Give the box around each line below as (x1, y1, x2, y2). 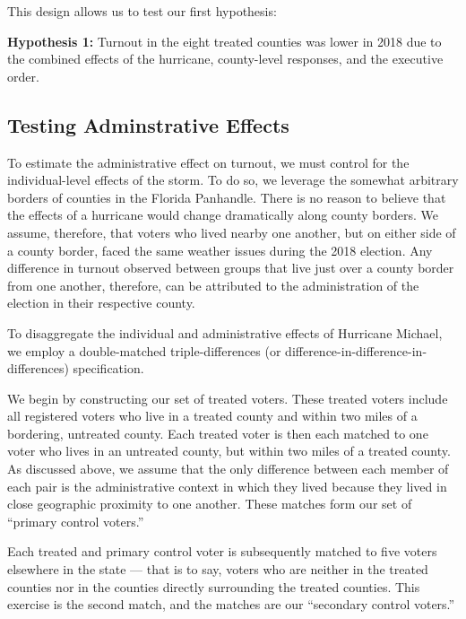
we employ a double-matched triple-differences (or (7, 341, 281, 360)
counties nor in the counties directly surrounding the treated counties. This (7, 577, 420, 596)
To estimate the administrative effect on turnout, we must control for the (7, 153, 410, 171)
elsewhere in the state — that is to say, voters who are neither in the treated (7, 560, 428, 579)
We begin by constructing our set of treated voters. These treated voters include (7, 388, 448, 407)
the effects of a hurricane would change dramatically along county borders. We (7, 205, 439, 224)
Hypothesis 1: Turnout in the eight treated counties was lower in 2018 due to (7, 31, 442, 50)
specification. (73, 359, 144, 378)
